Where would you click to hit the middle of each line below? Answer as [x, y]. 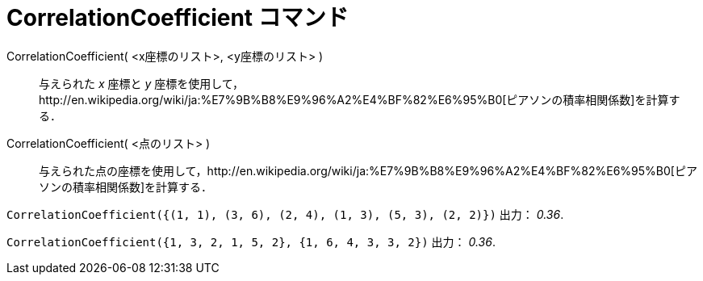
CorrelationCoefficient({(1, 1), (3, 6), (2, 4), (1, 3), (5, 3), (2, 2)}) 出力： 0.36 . [285, 214]
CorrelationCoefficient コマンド [178, 18]
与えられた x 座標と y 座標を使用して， [141, 83]
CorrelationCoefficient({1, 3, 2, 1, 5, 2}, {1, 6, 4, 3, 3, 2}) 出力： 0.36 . [251, 241]
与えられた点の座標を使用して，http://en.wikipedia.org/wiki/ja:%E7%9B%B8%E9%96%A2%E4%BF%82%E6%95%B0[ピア [368, 170]
